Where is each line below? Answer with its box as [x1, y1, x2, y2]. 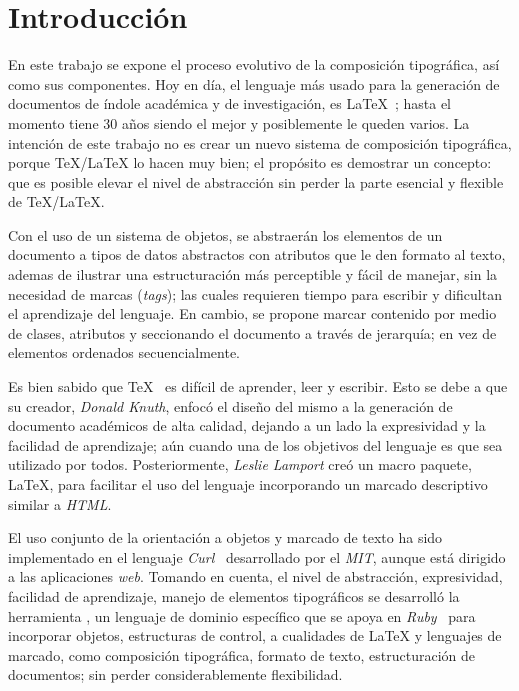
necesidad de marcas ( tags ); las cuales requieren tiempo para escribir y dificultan [8, 283, 502, 304]
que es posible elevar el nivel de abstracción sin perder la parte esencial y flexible [8, 171, 504, 192]
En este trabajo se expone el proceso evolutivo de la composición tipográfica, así [8, 54, 500, 75]
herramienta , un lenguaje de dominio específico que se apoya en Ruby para [8, 605, 476, 626]
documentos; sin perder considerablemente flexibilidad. [8, 664, 343, 685]
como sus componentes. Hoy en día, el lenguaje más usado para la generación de [8, 73, 500, 94]
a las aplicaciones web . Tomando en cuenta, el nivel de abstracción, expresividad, [8, 566, 503, 587]
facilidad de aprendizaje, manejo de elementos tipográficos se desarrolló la [8, 585, 460, 606]
